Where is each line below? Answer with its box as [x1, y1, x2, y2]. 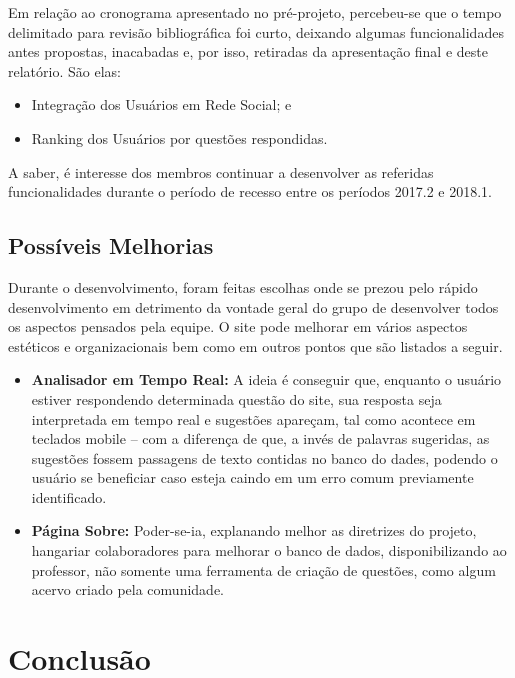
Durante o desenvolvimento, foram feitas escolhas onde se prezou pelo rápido [8, 276, 478, 297]
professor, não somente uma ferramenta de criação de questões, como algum [31, 559, 496, 580]
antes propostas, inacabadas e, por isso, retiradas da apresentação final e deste [8, 41, 488, 62]
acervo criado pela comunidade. [31, 579, 224, 600]
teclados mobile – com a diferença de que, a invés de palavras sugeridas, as [31, 428, 490, 449]
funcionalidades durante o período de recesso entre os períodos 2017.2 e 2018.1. [8, 181, 492, 202]
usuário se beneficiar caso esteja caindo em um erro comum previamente [31, 467, 474, 488]
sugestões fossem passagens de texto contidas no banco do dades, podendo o [31, 447, 498, 468]
